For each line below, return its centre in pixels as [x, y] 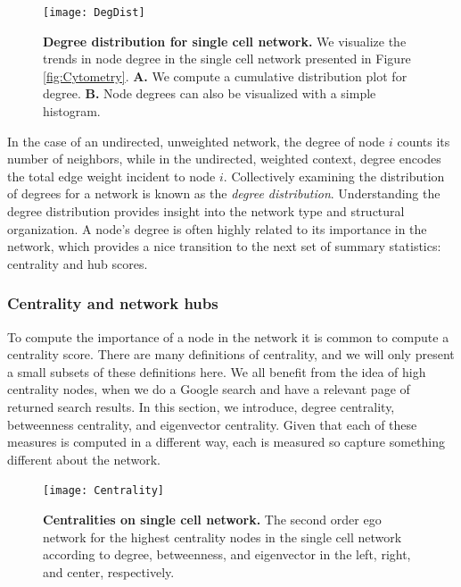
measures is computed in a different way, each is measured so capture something [226, 442]
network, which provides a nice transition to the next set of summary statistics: [224, 246]
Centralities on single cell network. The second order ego [212, 519]
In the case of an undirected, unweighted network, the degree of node [196, 141]
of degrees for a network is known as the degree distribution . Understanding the [224, 193]
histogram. [72, 111]
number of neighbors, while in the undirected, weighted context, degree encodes [224, 159]
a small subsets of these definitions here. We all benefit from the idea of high [217, 371]
